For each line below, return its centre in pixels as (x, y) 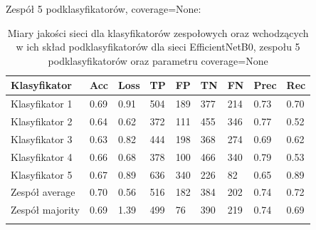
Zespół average (43, 192)
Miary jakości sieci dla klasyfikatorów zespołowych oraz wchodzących (158, 32)
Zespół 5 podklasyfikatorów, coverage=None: (104, 9)
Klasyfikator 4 (42, 156)
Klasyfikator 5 (42, 174)
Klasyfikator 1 (42, 104)
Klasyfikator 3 (42, 138)
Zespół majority (45, 210)
